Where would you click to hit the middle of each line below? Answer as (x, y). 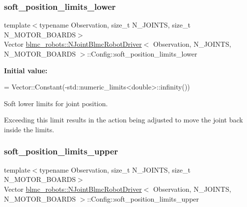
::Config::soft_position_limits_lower (142, 54)
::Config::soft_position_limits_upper (143, 198)
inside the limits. (29, 129)
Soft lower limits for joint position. (56, 103)
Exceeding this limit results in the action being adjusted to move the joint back (123, 120)
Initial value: (26, 70)
